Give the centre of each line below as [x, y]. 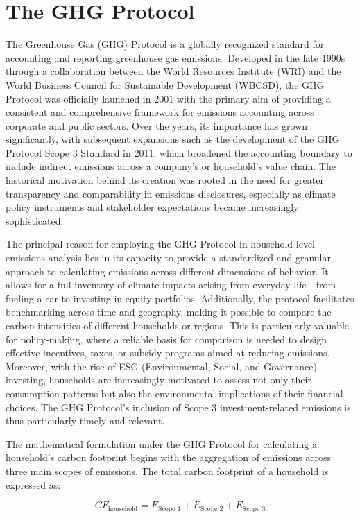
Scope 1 [170, 509]
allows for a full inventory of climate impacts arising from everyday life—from [171, 285]
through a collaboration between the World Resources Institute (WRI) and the [173, 71]
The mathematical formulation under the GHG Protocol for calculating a [161, 443]
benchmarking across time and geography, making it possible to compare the [169, 312]
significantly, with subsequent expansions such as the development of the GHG [173, 139]
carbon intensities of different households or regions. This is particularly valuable [178, 325]
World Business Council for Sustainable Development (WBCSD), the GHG [165, 84]
